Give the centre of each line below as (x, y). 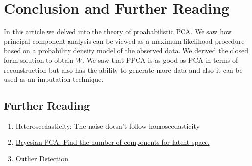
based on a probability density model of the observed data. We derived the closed (126, 50)
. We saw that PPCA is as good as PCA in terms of (160, 60)
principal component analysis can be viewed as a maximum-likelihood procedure (124, 41)
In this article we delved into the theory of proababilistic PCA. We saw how (118, 31)
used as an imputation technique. (54, 79)
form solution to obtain (39, 60)
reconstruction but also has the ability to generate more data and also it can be (123, 69)
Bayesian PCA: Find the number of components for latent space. (113, 142)
